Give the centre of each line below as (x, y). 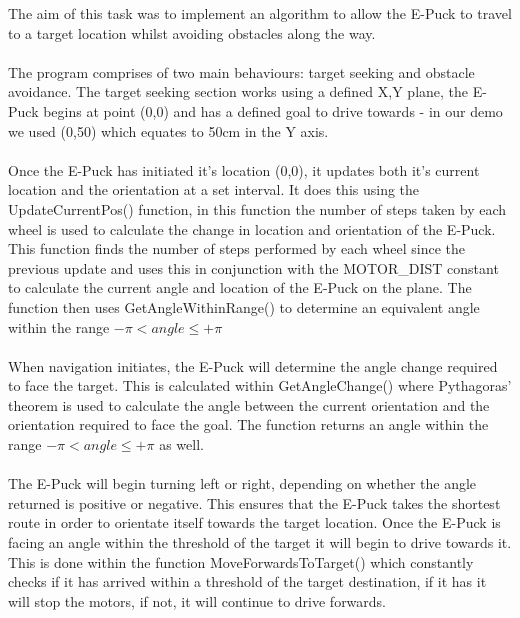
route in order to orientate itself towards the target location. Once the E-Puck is (254, 522)
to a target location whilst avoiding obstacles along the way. (192, 32)
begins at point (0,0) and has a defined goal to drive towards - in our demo (273, 110)
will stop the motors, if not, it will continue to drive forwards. (197, 600)
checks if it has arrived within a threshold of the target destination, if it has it (247, 581)
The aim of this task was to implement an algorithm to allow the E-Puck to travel (260, 13)
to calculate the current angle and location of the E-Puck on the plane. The (240, 287)
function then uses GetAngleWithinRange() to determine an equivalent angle (244, 306)
